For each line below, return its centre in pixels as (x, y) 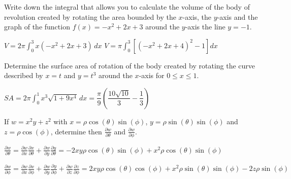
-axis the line (205, 27)
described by (24, 75)
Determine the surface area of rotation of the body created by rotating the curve (130, 65)
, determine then (76, 131)
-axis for (152, 75)
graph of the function (37, 27)
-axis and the (237, 16)
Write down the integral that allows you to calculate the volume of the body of (127, 7)
